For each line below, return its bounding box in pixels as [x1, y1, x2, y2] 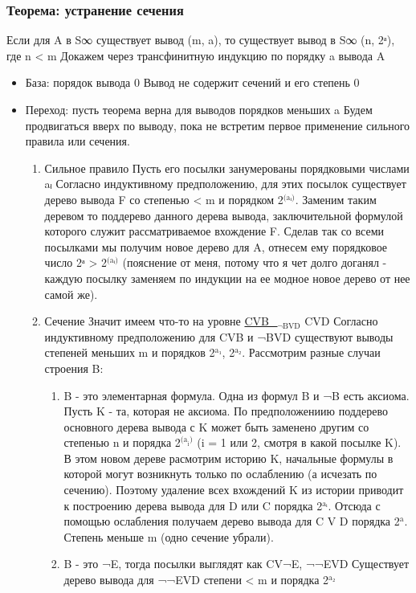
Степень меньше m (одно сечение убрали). [63, 528, 274, 545]
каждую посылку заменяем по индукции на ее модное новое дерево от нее [44, 269, 410, 286]
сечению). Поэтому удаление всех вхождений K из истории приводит [63, 481, 404, 498]
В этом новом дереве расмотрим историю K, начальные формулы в [63, 449, 394, 466]
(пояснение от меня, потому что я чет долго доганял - [122, 254, 387, 271]
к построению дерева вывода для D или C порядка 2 [63, 497, 323, 513]
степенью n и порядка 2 [63, 434, 181, 451]
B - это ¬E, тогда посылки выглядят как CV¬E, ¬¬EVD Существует [63, 555, 410, 572]
